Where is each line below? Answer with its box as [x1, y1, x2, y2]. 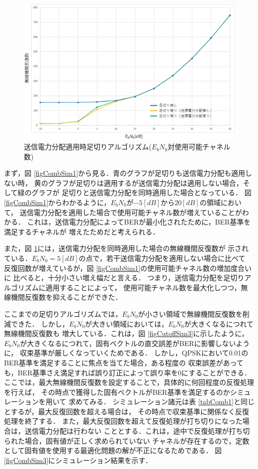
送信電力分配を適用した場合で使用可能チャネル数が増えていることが [19, 207, 242, 217]
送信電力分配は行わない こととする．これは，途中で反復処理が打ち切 [24, 426, 250, 436]
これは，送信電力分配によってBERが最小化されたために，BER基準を [27, 217, 251, 227]
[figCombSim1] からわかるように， [4, 197, 111, 208]
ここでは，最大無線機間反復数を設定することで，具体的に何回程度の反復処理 [4, 377, 255, 387]
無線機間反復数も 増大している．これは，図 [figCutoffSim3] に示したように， [4, 328, 249, 339]
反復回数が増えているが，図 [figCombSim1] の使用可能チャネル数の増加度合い [4, 262, 252, 273]
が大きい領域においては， [85, 318, 169, 329]
